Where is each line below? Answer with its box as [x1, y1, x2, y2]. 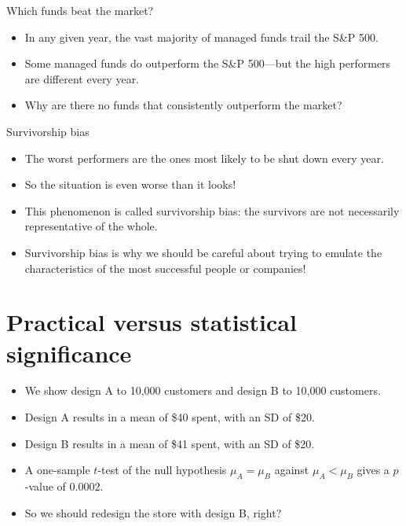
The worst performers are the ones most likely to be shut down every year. [24, 149, 384, 166]
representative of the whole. [24, 218, 158, 234]
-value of [24, 478, 66, 495]
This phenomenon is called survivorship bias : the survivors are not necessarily [24, 202, 400, 219]
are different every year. [24, 70, 140, 86]
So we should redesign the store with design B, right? [24, 504, 282, 520]
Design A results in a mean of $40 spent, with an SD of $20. [24, 409, 315, 425]
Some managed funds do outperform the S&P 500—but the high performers [24, 55, 391, 72]
